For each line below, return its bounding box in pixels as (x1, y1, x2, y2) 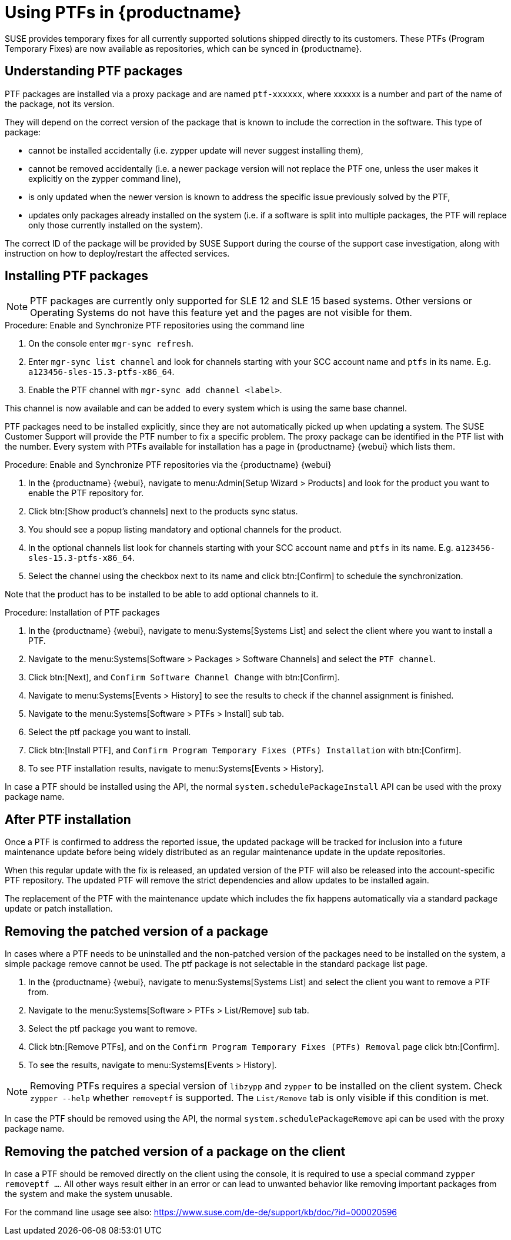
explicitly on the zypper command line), (28, 173, 181, 184)
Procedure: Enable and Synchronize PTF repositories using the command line (5, 320, 305, 331)
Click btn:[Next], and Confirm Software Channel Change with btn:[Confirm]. (28, 672, 340, 683)
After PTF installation (5, 812, 131, 827)
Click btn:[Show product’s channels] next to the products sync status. (28, 506, 298, 517)
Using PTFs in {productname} (5, 2, 242, 22)
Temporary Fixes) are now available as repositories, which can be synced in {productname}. (5, 43, 362, 54)
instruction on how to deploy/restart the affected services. (5, 248, 230, 258)
